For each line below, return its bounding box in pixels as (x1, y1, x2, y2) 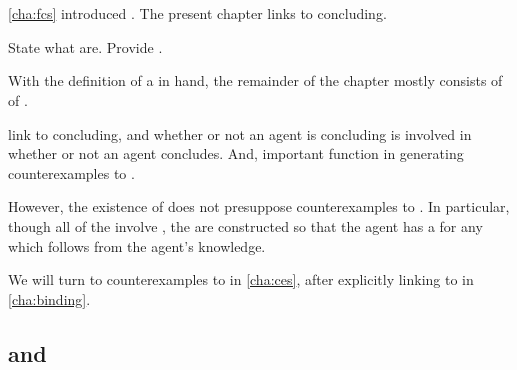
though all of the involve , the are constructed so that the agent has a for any (8, 215, 483, 236)
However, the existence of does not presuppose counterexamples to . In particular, (8, 196, 510, 217)
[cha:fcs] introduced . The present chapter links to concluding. (8, 3, 387, 24)
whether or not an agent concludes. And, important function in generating (8, 143, 464, 164)
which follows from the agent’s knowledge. (8, 235, 266, 256)
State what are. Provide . (8, 36, 163, 57)
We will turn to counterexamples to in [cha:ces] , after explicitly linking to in (8, 269, 474, 290)
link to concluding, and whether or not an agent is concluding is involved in (8, 123, 472, 144)
